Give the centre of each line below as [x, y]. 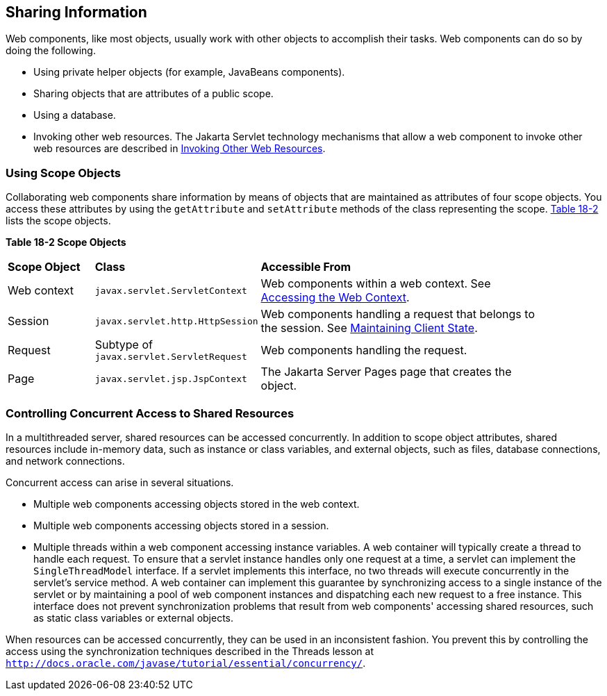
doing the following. [51, 51]
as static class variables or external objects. [134, 618]
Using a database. [75, 115]
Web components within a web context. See [376, 284]
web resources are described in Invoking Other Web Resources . [180, 149]
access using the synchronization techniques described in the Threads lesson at [190, 651]
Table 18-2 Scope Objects [66, 242]
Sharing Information [76, 12]
